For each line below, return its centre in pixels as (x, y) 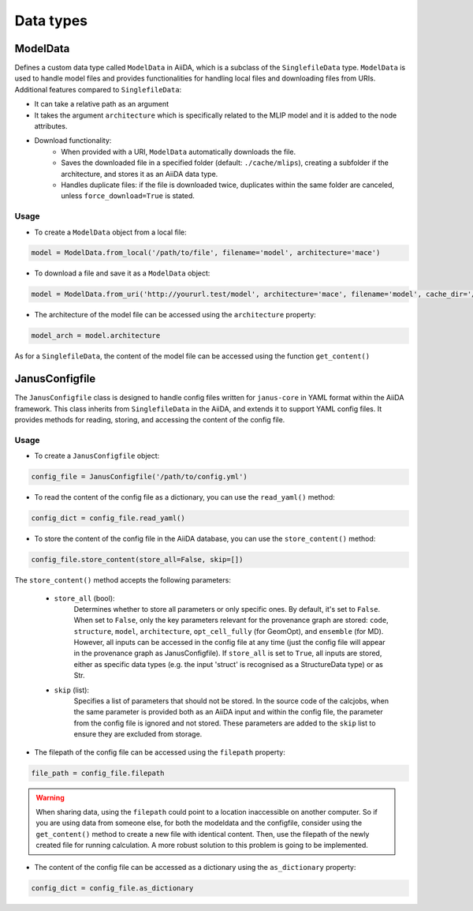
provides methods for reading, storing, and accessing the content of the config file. (150, 420)
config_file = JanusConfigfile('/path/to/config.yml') (139, 477)
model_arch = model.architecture (96, 336)
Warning (50, 797)
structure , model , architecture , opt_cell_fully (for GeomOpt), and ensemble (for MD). (229, 631)
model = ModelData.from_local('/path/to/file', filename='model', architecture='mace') (206, 253)
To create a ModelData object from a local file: (110, 232)
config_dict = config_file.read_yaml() (108, 518)
